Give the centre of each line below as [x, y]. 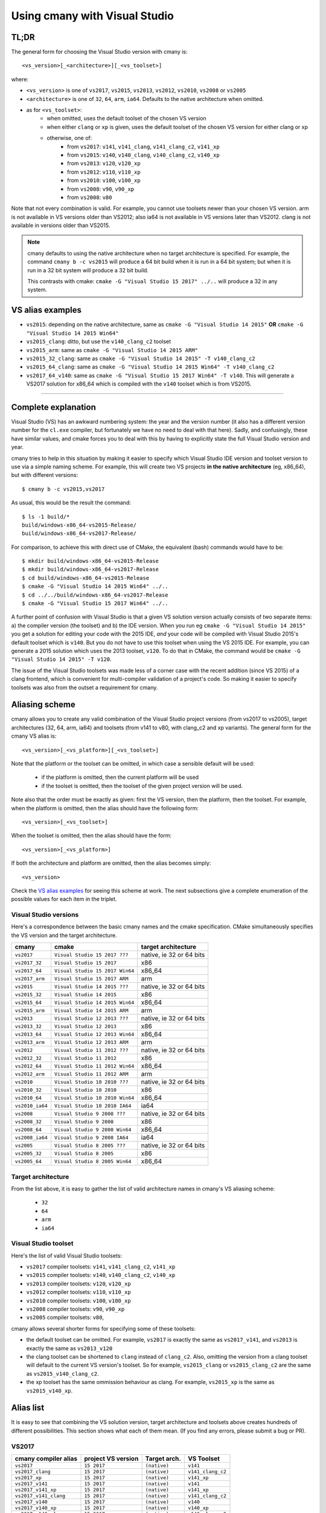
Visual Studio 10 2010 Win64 [94, 1098]
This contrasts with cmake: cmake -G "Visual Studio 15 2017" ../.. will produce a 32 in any [152, 281]
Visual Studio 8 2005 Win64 [93, 1161]
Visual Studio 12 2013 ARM [91, 1042]
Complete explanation [53, 407]
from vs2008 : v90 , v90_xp [101, 189]
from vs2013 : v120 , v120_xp [104, 163]
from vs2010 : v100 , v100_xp [104, 180]
